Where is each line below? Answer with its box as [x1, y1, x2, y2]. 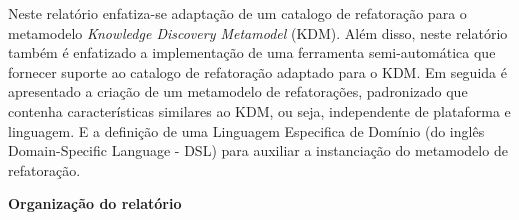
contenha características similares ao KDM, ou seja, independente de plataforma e [8, 100, 511, 121]
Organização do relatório [8, 193, 182, 214]
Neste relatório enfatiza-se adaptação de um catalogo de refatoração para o [8, 3, 467, 23]
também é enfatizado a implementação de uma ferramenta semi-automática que [8, 42, 496, 63]
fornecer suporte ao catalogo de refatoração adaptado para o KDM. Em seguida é [8, 61, 507, 82]
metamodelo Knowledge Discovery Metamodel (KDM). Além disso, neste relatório [8, 22, 508, 43]
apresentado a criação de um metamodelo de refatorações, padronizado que [8, 81, 468, 102]
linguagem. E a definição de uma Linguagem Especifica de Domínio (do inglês [8, 120, 485, 141]
